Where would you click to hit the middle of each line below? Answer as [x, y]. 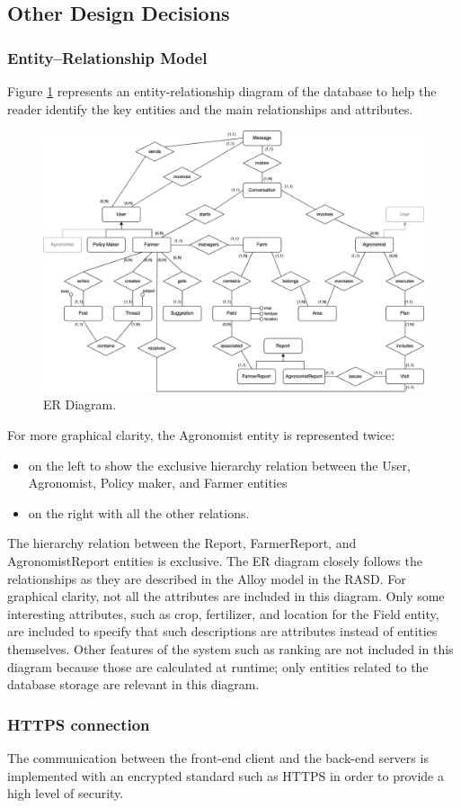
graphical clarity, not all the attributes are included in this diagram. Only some [226, 596]
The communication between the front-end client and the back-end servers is [218, 757]
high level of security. [66, 793]
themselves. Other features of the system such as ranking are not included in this [230, 648]
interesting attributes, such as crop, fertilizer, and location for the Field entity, [223, 613]
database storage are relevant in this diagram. [133, 684]
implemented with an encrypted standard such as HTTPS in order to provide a [226, 775]
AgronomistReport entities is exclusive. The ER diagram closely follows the [215, 561]
